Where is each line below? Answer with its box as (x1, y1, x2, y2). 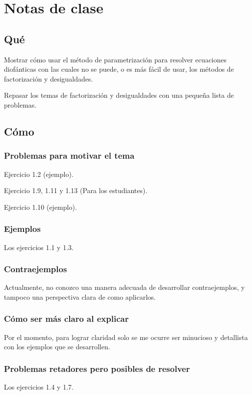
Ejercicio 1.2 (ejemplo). (4, 169, 74, 179)
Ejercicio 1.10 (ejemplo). (4, 201, 77, 212)
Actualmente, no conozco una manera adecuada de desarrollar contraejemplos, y (4, 282, 245, 292)
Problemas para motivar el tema (4, 149, 135, 162)
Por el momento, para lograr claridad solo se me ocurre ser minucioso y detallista (4, 332, 248, 342)
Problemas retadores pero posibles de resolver (4, 362, 190, 374)
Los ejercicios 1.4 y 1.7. (4, 382, 74, 392)
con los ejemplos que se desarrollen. (4, 341, 110, 352)
